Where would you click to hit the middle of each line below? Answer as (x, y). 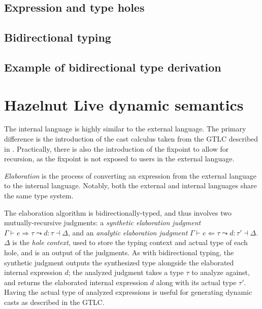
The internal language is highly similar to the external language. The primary (125, 129)
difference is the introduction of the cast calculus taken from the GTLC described (131, 139)
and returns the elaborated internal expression (76, 282)
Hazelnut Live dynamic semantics (124, 104)
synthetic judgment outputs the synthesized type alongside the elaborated (119, 262)
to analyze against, (221, 272)
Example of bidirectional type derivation (113, 67)
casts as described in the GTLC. (54, 302)
